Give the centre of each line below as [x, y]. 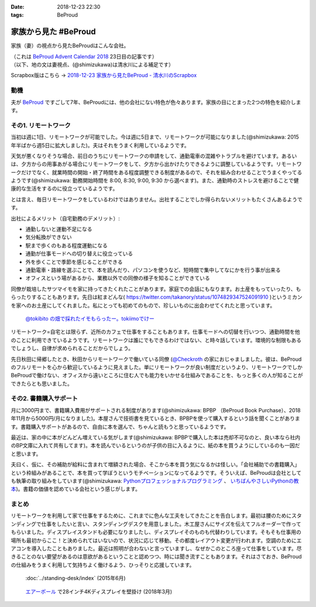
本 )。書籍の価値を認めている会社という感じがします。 [75, 489]
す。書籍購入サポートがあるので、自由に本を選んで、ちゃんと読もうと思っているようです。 [120, 426]
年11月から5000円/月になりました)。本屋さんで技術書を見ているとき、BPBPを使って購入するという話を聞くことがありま [156, 419]
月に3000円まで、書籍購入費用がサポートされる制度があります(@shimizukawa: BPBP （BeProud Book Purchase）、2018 [156, 410]
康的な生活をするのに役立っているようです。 [64, 189]
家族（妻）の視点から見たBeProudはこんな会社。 [70, 46]
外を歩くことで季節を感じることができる [74, 262]
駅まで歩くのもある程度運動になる [66, 245]
